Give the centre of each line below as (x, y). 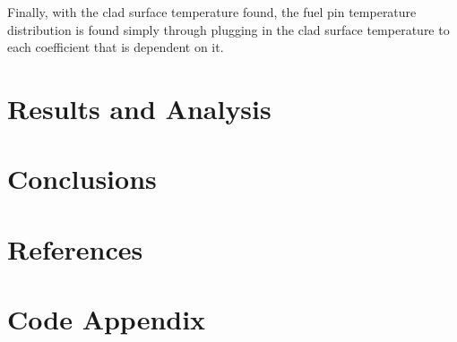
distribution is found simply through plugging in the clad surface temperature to (228, 29)
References (75, 248)
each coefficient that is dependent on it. (116, 47)
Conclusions (82, 179)
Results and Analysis (139, 108)
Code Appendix (107, 319)
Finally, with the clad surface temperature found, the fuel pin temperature (212, 12)
